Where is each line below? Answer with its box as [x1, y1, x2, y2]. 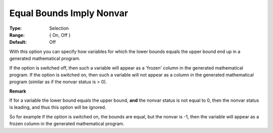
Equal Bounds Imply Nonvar [9, 8, 128, 19]
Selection [49, 25, 69, 31]
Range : [9, 32, 25, 38]
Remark [9, 88, 26, 94]
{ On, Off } [49, 32, 71, 38]
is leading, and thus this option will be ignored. [9, 104, 106, 110]
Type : [9, 25, 22, 31]
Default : [9, 39, 27, 45]
